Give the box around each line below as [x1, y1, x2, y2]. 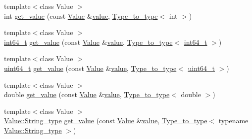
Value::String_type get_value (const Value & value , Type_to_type [4, 115, 207, 126]
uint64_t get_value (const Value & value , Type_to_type [4, 63, 177, 73]
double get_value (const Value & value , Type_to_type [4, 89, 170, 100]
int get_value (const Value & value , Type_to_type [4, 10, 158, 21]
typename [218, 115, 249, 126]
